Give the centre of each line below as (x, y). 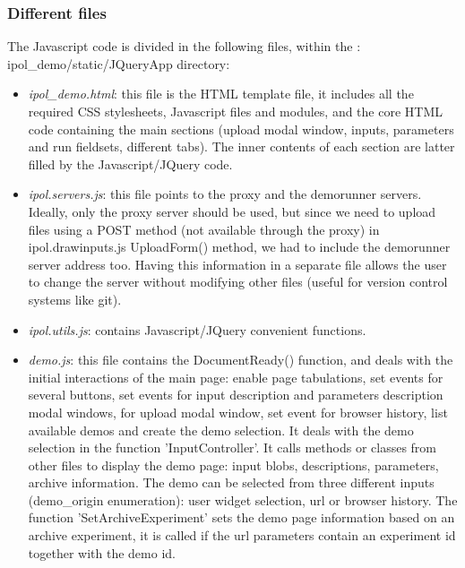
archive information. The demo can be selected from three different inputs (231, 482)
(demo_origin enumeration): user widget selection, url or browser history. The (243, 499)
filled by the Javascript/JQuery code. (130, 164)
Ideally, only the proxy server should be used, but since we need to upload (232, 211)
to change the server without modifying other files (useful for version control (238, 282)
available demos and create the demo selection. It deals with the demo (221, 430)
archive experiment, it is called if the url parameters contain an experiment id (242, 535)
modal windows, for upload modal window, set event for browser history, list (238, 412)
